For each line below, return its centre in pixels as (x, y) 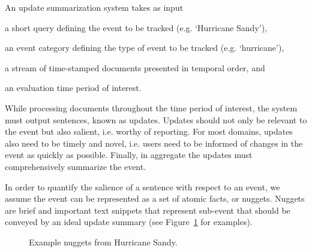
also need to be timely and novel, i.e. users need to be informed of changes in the (154, 143)
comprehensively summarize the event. (76, 166)
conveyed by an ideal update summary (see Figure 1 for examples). (129, 222)
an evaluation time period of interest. (73, 88)
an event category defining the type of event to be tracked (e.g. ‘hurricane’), (145, 48)
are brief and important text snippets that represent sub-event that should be (148, 210)
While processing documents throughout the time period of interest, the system (151, 107)
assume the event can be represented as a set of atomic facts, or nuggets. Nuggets (155, 198)
